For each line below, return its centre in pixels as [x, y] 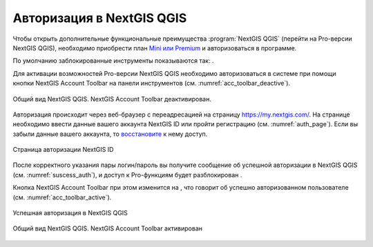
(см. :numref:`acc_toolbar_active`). [62, 197]
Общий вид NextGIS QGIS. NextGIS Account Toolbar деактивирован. [112, 99]
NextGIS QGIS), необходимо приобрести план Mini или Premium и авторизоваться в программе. [155, 48]
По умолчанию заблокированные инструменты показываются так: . [113, 61]
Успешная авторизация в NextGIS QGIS [70, 213]
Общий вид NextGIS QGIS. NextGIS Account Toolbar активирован [108, 228]
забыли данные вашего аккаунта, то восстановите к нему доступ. [110, 134]
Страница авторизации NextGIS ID [63, 150]
